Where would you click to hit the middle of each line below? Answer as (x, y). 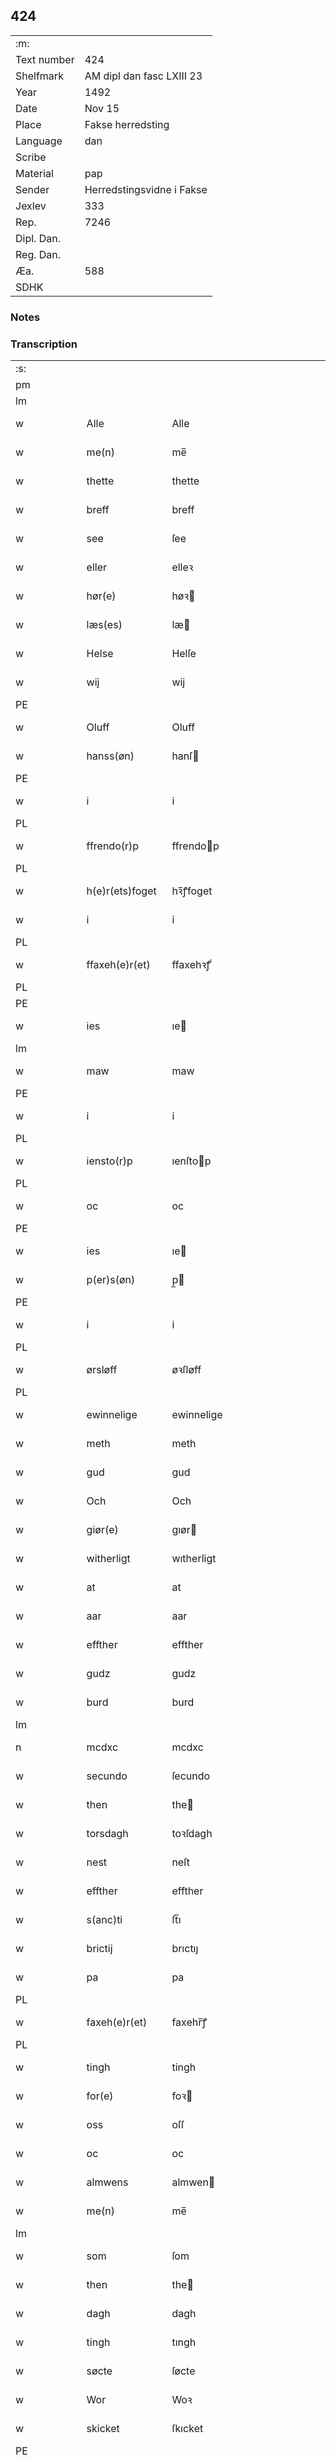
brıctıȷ (185, 1949)
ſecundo (191, 1776)
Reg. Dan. (38, 254)
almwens (107, 2182)
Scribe (31, 157)
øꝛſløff (186, 1370)
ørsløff (102, 1370)
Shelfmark (39, 76)
